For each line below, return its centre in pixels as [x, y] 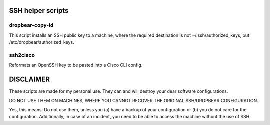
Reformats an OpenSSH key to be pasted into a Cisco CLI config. [76, 65]
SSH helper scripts [39, 11]
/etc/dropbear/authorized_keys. [42, 42]
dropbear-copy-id [31, 25]
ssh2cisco [22, 55]
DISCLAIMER [29, 79]
